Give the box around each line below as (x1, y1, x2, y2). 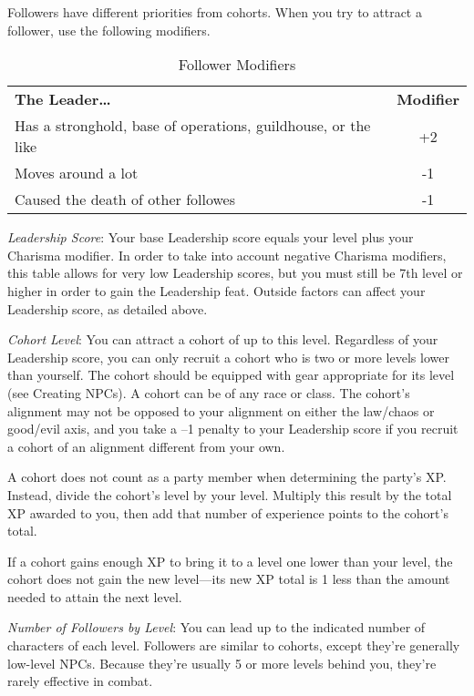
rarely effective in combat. (7, 671, 153, 691)
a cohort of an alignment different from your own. (7, 436, 285, 455)
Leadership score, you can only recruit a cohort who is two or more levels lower (7, 347, 449, 366)
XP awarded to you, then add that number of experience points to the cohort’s (7, 503, 448, 522)
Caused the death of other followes (15, 189, 235, 210)
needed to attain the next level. (7, 587, 182, 606)
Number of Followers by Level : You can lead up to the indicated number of (7, 618, 426, 637)
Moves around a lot (15, 162, 139, 184)
